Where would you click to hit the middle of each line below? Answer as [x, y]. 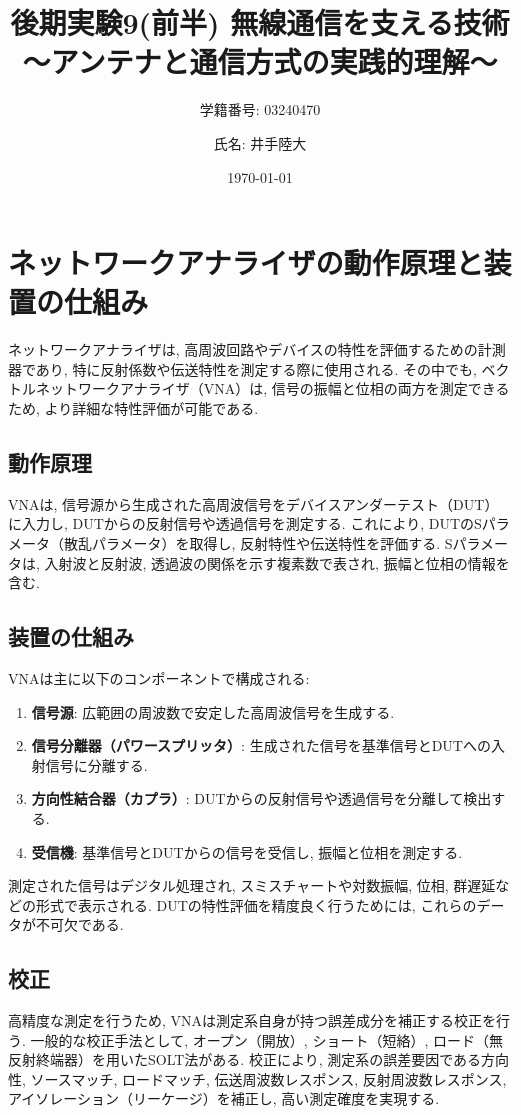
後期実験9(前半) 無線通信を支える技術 [260, 22]
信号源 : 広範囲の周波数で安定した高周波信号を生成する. [213, 711]
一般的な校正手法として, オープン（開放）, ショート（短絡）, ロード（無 [266, 1039]
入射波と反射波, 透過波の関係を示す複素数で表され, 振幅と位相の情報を [277, 562]
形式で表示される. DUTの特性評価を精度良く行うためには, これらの [256, 904]
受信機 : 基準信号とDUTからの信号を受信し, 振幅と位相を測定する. [247, 851]
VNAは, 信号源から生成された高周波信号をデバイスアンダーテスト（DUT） [253, 503]
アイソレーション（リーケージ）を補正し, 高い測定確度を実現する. [224, 1098]
